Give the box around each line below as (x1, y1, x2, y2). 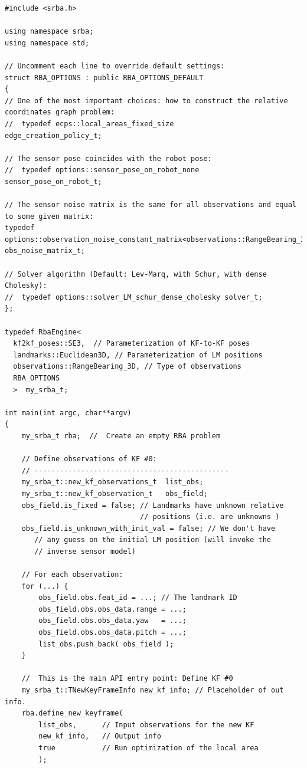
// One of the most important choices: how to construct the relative (5, 96, 288, 105)
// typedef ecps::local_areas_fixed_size (5, 119, 174, 128)
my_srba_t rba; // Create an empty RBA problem (21, 431, 221, 440)
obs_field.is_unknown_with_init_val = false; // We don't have (21, 524, 276, 533)
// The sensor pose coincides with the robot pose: (5, 154, 212, 163)
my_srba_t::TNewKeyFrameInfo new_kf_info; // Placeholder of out (21, 686, 284, 695)
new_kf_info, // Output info (38, 732, 161, 741)
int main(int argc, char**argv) (5, 408, 132, 417)
